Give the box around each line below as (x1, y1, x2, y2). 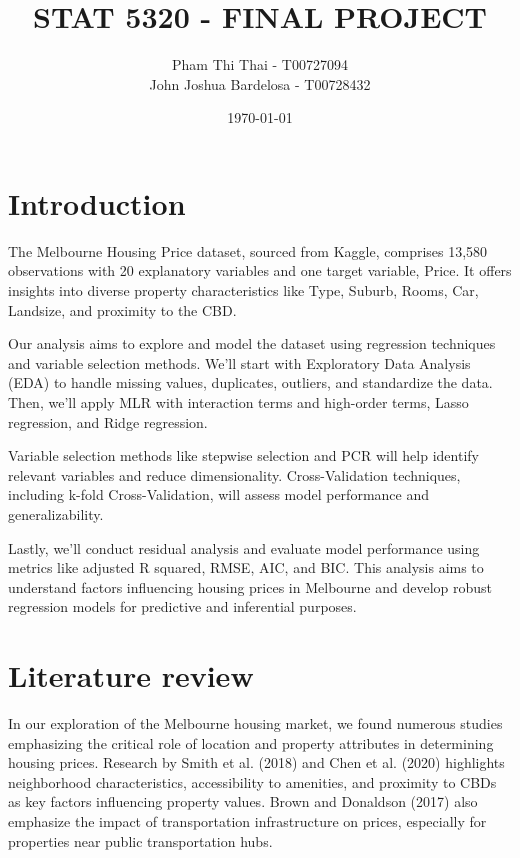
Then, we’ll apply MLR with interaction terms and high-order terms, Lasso (8, 392, 469, 412)
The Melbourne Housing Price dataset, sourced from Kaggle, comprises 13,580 (8, 240, 488, 261)
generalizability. (8, 503, 104, 524)
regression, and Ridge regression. (8, 411, 208, 432)
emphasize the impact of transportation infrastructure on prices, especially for (8, 811, 487, 832)
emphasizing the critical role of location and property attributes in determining (8, 732, 494, 753)
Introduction (8, 182, 186, 223)
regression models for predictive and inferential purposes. (8, 596, 357, 617)
